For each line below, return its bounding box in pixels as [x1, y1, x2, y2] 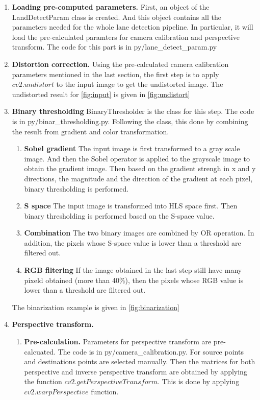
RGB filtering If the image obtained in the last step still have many [24, 265, 242, 275]
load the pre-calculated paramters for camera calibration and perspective [12, 31, 240, 42]
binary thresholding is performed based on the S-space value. [24, 210, 215, 221]
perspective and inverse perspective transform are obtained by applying [24, 366, 247, 377]
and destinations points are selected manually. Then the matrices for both [24, 356, 255, 367]
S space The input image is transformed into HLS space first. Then [24, 200, 238, 211]
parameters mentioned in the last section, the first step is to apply [12, 68, 219, 79]
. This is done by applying [158, 376, 240, 387]
